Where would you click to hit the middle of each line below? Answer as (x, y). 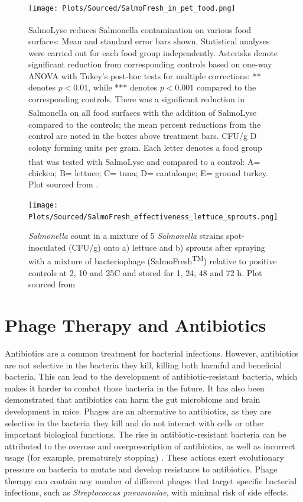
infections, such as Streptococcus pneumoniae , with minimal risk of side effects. (147, 492)
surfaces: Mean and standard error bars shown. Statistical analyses (149, 41)
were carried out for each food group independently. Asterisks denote (153, 52)
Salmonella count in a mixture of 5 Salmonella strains (126, 236)
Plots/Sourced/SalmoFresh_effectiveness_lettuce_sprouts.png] (153, 217)
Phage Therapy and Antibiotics (136, 325)
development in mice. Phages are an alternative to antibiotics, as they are (138, 411)
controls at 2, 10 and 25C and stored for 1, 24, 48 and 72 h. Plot (145, 272)
